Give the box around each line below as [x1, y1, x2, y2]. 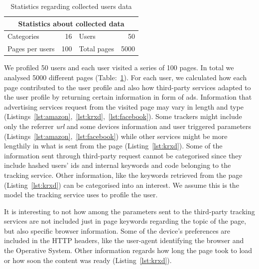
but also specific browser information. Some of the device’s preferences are [4, 225, 231, 236]
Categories [7, 31, 39, 41]
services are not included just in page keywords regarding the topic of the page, [4, 216, 247, 226]
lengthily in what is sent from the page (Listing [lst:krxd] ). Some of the [4, 140, 223, 151]
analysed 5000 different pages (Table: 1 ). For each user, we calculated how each [4, 72, 247, 82]
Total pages [79, 43, 115, 54]
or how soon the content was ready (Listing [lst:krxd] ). [4, 255, 172, 265]
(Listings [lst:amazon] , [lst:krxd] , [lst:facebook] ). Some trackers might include [4, 111, 242, 122]
